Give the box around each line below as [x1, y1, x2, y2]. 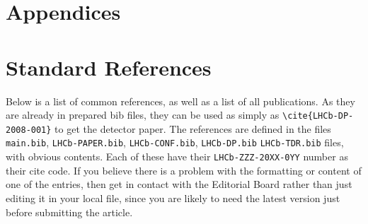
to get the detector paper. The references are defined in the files [54, 121, 331, 136]
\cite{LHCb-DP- [282, 111, 354, 122]
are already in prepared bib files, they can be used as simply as [6, 107, 280, 122]
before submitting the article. [6, 204, 133, 219]
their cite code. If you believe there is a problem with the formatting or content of [6, 163, 362, 177]
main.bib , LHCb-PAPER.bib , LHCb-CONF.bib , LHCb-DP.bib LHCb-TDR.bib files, [6, 135, 344, 150]
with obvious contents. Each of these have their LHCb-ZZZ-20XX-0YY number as [6, 149, 348, 164]
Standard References [6, 52, 212, 81]
